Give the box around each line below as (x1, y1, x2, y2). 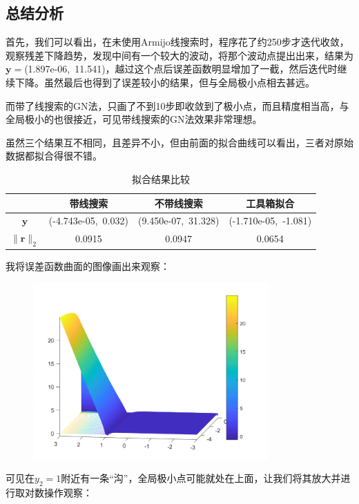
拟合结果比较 (132, 171, 191, 186)
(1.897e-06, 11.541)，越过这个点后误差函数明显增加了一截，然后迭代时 (24, 61, 338, 76)
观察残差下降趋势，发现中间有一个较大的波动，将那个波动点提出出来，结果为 (6, 48, 353, 62)
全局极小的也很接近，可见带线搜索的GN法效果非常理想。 (6, 112, 262, 126)
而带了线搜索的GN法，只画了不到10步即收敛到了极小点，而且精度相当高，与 (6, 98, 349, 113)
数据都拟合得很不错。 (6, 148, 102, 163)
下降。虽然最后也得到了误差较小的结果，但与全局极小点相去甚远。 (14, 75, 315, 89)
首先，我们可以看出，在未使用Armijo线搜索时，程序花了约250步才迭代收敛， (6, 35, 349, 49)
